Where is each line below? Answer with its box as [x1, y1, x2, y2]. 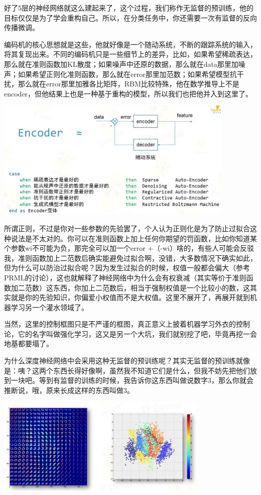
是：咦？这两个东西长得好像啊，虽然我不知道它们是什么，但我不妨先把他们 [4, 365, 250, 375]
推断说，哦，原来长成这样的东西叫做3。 [4, 384, 134, 395]
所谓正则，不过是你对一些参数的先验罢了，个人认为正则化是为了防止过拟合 [4, 223, 250, 233]
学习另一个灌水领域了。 [11, 302, 88, 312]
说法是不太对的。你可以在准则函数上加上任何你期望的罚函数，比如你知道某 [11, 233, 257, 243]
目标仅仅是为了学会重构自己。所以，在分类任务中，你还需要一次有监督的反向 [4, 12, 257, 23]
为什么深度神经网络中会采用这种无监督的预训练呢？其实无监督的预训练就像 [4, 355, 250, 366]
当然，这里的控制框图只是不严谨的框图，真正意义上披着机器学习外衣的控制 [4, 319, 250, 329]
